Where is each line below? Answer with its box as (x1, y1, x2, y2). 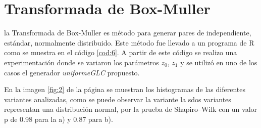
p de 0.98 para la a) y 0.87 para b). (4, 113, 113, 124)
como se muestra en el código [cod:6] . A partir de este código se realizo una (4, 47, 237, 58)
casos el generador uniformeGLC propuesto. (4, 67, 140, 77)
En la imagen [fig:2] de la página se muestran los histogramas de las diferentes (4, 84, 245, 95)
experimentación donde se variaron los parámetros (4, 57, 159, 67)
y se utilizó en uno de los (180, 57, 257, 67)
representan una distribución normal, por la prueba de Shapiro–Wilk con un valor (4, 104, 257, 114)
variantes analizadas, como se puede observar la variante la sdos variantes (4, 94, 231, 104)
